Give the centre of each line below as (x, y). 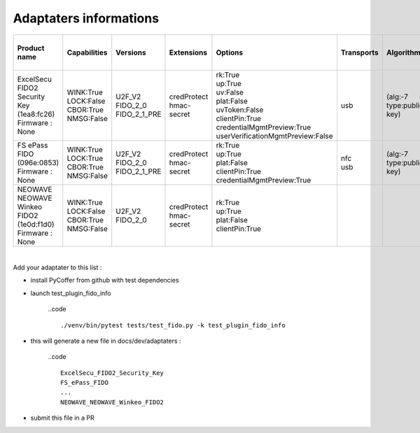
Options (230, 52)
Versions (131, 52)
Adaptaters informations (86, 18)
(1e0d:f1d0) (36, 224)
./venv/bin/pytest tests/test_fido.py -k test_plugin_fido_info (173, 325)
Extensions (188, 52)
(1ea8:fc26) (36, 114)
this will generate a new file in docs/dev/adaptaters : (106, 341)
